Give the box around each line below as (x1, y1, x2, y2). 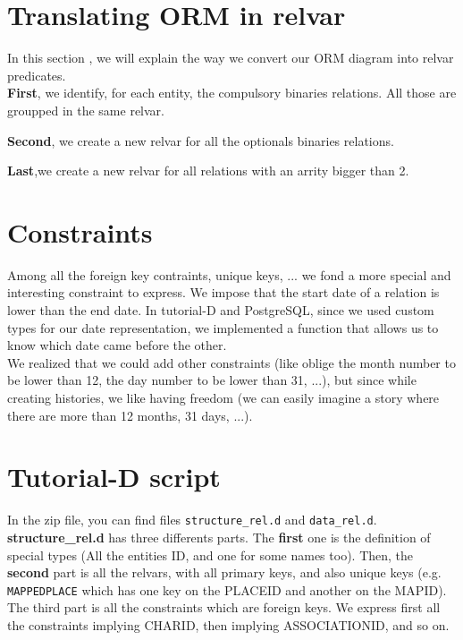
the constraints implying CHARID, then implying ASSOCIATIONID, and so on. (7, 615, 450, 634)
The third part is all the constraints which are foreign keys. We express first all (7, 598, 441, 617)
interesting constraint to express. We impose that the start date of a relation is (7, 283, 440, 302)
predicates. (7, 65, 66, 84)
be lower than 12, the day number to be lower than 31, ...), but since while (7, 371, 417, 389)
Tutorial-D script (7, 458, 221, 495)
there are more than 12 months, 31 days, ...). (7, 405, 253, 424)
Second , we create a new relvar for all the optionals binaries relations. (7, 131, 394, 149)
